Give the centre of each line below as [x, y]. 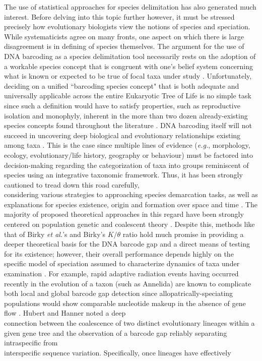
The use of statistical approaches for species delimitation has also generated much [130, 7]
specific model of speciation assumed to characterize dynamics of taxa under [122, 263]
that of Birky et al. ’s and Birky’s [55, 234]
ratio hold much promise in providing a [183, 234]
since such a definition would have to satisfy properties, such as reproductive [122, 105]
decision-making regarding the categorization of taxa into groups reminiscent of [126, 165]
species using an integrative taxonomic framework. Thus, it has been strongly [123, 175]
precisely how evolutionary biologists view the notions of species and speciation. [127, 26]
